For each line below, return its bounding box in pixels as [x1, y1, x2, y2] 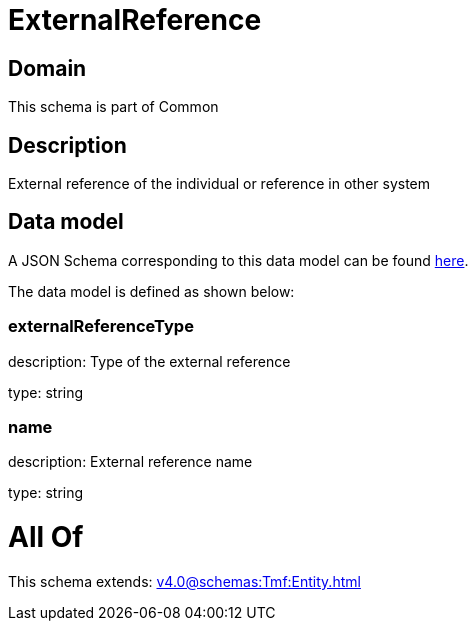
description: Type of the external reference [8, 352, 291, 370]
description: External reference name [8, 453, 253, 471]
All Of [8, 520, 84, 555]
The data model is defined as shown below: [8, 282, 295, 300]
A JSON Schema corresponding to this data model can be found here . [8, 251, 469, 269]
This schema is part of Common [8, 98, 219, 116]
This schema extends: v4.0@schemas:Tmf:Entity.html [8, 572, 361, 590]
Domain [8, 55, 87, 81]
